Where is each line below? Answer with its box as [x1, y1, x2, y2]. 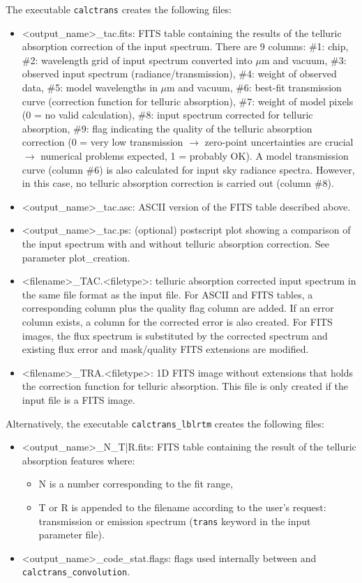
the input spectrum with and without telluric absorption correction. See [22, 236, 330, 250]
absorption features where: [22, 453, 135, 467]
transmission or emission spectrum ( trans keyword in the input [38, 513, 311, 528]
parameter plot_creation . [22, 250, 130, 264]
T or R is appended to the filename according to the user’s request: [38, 499, 326, 514]
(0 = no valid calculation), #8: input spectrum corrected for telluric [22, 107, 313, 122]
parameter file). [38, 527, 105, 542]
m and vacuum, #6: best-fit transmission [167, 80, 342, 95]
